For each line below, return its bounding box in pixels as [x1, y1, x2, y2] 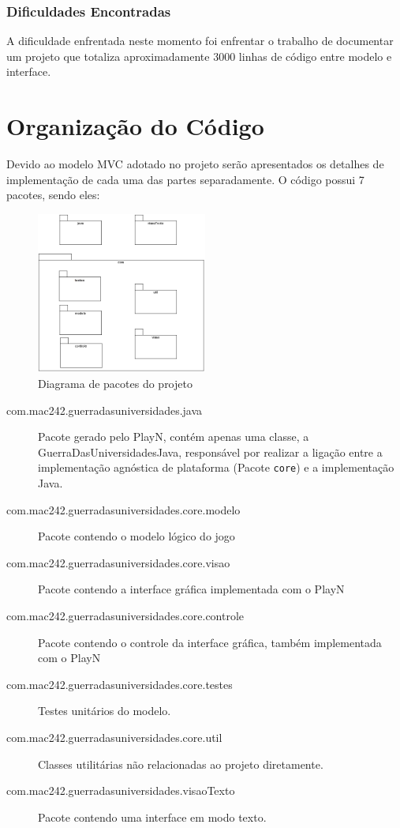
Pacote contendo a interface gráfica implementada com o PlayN [38, 581, 345, 597]
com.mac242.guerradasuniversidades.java [6, 401, 203, 418]
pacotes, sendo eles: [6, 186, 100, 203]
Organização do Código [6, 110, 264, 142]
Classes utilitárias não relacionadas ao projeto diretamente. [38, 755, 323, 772]
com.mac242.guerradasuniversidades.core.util [6, 729, 222, 746]
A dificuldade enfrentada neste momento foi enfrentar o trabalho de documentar [6, 32, 394, 49]
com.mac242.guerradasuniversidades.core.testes [6, 676, 233, 692]
